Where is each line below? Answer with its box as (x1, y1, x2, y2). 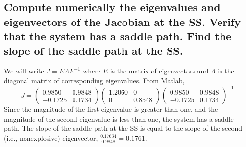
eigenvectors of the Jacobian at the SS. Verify (4, 14, 241, 29)
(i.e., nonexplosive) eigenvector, (4, 132, 98, 143)
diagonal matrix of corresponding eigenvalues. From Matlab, (4, 75, 185, 85)
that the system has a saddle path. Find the (4, 28, 232, 44)
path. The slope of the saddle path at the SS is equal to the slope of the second (4, 123, 243, 133)
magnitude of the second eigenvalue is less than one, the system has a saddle (4, 113, 234, 123)
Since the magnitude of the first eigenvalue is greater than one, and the (4, 104, 218, 114)
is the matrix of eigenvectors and (110, 66, 209, 76)
